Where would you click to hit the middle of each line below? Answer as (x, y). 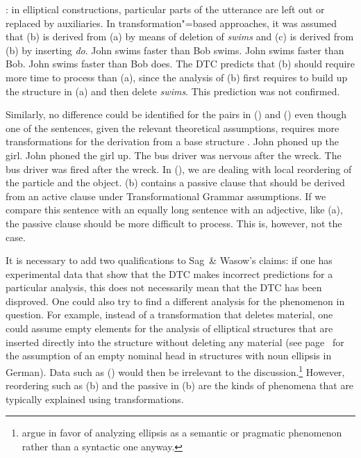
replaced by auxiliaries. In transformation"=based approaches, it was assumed (171, 23)
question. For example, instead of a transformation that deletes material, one (169, 314)
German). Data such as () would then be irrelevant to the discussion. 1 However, (175, 370)
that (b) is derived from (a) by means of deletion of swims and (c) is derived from (180, 36)
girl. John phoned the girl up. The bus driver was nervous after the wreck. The (174, 155)
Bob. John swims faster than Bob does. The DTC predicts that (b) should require (180, 64)
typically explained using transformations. (95, 399)
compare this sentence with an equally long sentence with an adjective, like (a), (174, 210)
